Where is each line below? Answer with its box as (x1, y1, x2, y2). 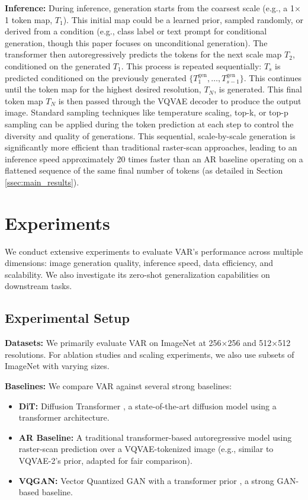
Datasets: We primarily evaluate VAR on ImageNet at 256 (5, 336, 222, 349)
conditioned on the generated (5, 59, 111, 72)
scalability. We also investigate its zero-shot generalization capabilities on (5, 268, 270, 280)
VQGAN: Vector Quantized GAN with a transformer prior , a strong (18, 474, 274, 486)
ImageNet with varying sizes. (5, 360, 110, 372)
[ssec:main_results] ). (5, 175, 79, 188)
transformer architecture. (18, 411, 110, 424)
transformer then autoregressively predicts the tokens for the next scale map (5, 48, 282, 60)
